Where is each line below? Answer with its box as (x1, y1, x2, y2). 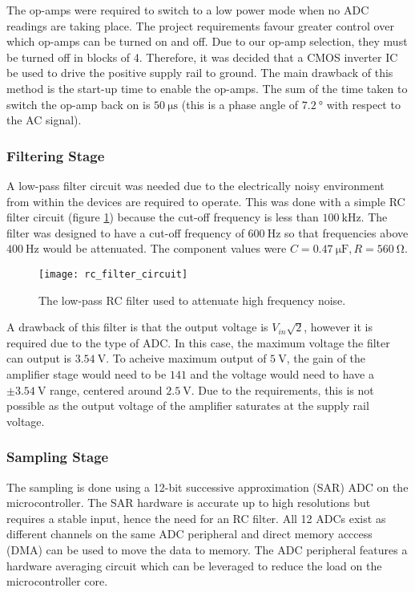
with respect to (326, 95, 401, 112)
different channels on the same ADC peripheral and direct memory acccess (6, 525, 373, 542)
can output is (6, 350, 71, 367)
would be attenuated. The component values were (42, 240, 287, 257)
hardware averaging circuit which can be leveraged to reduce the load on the (6, 557, 382, 574)
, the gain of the (286, 350, 366, 367)
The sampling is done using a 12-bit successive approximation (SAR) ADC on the (6, 478, 409, 495)
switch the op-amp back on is (6, 95, 151, 112)
